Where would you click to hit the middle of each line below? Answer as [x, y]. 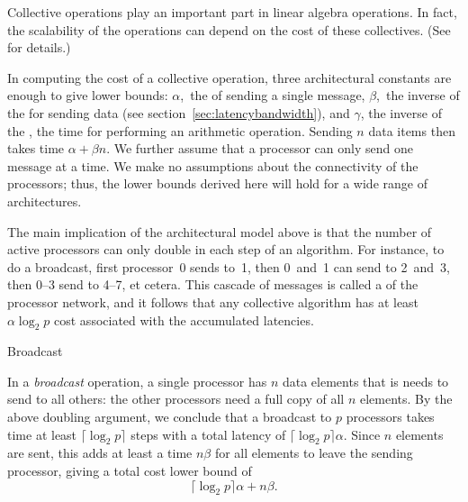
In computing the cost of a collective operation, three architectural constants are [229, 77]
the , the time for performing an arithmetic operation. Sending [180, 130]
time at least [42, 434]
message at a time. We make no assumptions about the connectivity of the [213, 165]
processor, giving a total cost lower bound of [130, 471]
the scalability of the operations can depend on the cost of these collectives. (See [229, 29]
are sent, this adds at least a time [100, 453]
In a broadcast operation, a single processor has [137, 381]
